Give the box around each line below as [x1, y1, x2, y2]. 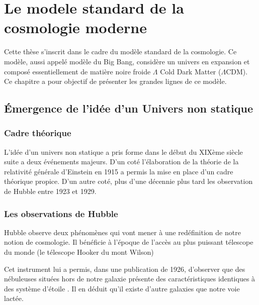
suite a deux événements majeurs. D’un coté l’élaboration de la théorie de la [4, 156, 239, 167]
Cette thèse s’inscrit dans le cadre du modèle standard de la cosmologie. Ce [4, 46, 237, 57]
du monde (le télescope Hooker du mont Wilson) [4, 247, 154, 257]
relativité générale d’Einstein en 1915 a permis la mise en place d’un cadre [4, 166, 233, 176]
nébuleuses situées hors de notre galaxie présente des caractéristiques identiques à [4, 273, 255, 284]
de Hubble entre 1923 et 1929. [4, 186, 97, 196]
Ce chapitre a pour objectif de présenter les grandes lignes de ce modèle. [4, 76, 227, 86]
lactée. [4, 293, 24, 303]
